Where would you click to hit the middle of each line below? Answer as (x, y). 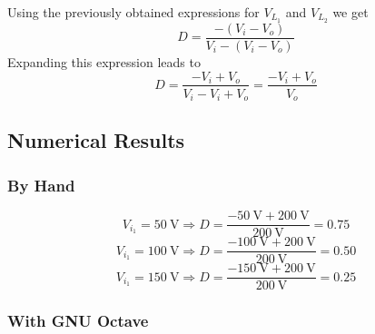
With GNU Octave (78, 321)
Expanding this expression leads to (104, 61)
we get (350, 12)
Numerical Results (96, 140)
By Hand (41, 185)
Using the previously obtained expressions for (133, 12)
